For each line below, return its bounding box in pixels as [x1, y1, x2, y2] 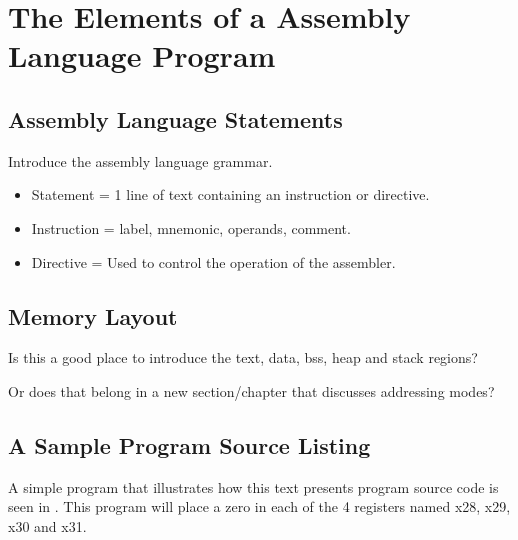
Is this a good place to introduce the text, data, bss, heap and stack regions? [8, 347, 478, 368]
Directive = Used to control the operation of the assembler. [31, 251, 396, 272]
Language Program [8, 35, 276, 76]
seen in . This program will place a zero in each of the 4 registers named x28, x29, [8, 496, 511, 517]
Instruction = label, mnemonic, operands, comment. [31, 217, 351, 238]
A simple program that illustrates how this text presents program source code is [8, 476, 499, 497]
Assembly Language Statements [8, 103, 343, 134]
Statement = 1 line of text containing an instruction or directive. [31, 184, 430, 205]
